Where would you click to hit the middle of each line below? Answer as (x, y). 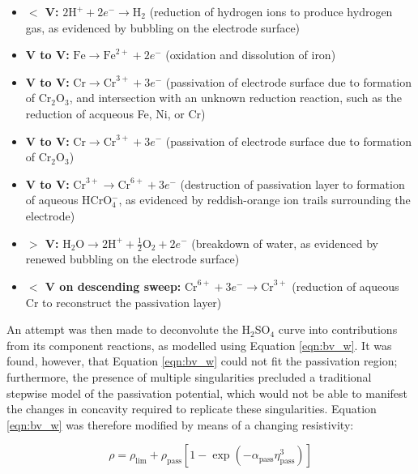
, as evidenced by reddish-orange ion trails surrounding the (264, 200)
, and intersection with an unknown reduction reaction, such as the (235, 98)
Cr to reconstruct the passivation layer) (124, 302)
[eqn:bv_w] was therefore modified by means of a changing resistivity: (180, 424)
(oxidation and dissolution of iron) (251, 55)
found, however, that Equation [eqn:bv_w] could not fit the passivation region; (202, 361)
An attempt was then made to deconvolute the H (129, 329)
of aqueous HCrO (69, 200)
